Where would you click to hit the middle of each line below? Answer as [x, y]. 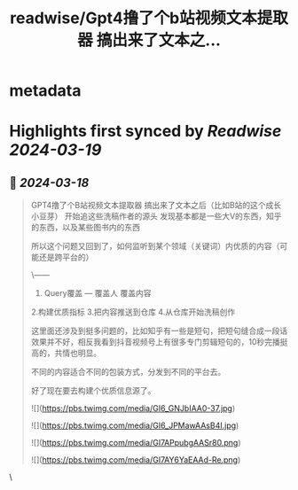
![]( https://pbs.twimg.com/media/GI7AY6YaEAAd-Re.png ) [136, 460]
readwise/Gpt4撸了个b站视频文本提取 [149, 18]
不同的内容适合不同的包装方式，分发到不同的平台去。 [128, 372]
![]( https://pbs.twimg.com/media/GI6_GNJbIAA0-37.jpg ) [133, 408]
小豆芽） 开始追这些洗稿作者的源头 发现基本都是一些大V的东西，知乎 [156, 216]
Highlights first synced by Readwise [145, 132]
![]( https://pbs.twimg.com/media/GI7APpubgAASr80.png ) [136, 443]
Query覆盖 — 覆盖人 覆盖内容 [98, 293]
